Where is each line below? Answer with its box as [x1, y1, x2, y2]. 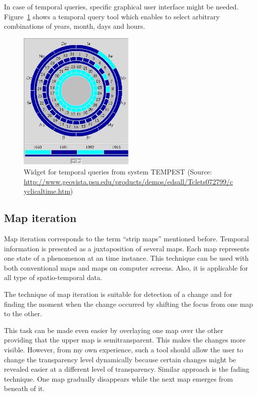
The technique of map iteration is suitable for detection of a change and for [4, 289, 232, 299]
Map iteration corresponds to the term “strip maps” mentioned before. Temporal [4, 233, 249, 244]
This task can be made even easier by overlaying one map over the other [4, 325, 223, 335]
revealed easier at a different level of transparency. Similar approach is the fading [4, 364, 250, 374]
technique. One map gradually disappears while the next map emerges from [4, 373, 233, 384]
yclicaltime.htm [24, 186, 71, 196]
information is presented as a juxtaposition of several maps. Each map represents [4, 243, 250, 253]
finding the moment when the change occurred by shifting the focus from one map [4, 298, 253, 309]
